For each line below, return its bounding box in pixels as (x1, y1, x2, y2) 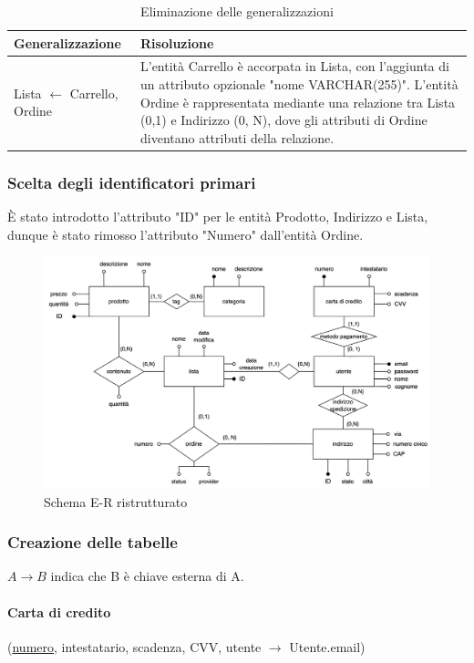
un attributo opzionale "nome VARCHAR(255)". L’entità (139, 75, 459, 94)
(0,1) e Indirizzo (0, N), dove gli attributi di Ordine (139, 110, 428, 129)
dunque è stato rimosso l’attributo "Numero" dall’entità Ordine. (7, 224, 364, 243)
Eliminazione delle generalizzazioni (140, 2, 334, 20)
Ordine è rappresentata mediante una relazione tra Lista (139, 92, 456, 111)
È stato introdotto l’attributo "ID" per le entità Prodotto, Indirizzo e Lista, (7, 207, 428, 226)
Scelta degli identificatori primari (7, 171, 256, 193)
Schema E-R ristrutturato (44, 492, 188, 511)
